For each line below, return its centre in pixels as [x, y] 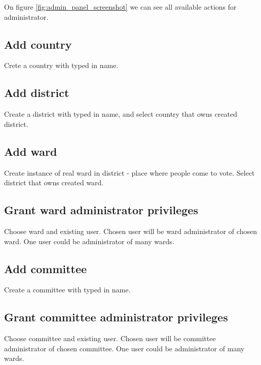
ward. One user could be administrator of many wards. [89, 241]
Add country [38, 44]
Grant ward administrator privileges [101, 210]
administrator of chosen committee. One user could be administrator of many [124, 348]
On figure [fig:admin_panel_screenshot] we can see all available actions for [120, 7]
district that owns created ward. [54, 182]
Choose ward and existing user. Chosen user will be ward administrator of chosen [130, 231]
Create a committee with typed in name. [67, 290]
